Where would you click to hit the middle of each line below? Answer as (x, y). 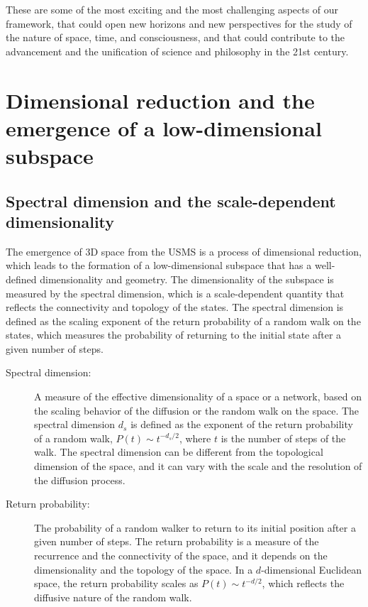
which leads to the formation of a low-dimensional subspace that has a (159, 265)
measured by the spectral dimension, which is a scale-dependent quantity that (175, 293)
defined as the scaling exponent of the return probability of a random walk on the (183, 321)
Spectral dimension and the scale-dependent (171, 201)
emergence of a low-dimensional (164, 127)
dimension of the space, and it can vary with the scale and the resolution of (198, 466)
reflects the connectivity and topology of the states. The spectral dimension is (175, 307)
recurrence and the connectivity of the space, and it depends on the (181, 555)
